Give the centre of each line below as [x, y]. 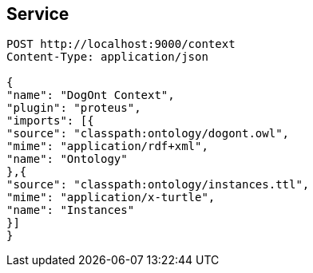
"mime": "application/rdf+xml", [107, 146]
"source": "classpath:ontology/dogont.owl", [148, 134]
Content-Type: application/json [107, 57]
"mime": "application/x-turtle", [111, 198]
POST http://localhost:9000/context [121, 44]
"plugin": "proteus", [74, 108]
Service [38, 14]
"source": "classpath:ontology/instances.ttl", [158, 185]
